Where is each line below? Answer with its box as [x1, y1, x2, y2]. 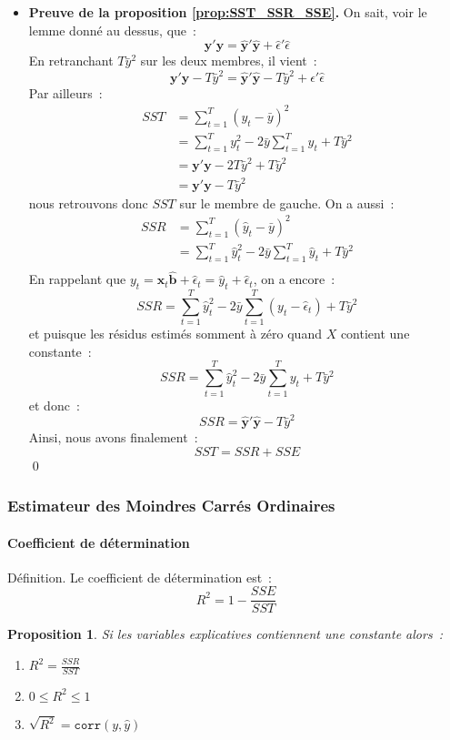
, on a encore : [253, 269, 335, 289]
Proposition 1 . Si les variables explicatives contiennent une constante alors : [7, 624, 444, 644]
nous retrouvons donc [28, 193, 148, 212]
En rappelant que [28, 269, 126, 289]
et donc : [28, 395, 80, 414]
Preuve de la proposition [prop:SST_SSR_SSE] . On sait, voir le [28, 3, 427, 21]
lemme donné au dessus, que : [28, 20, 196, 39]
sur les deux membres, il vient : [140, 51, 317, 70]
